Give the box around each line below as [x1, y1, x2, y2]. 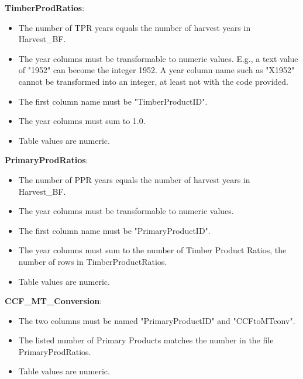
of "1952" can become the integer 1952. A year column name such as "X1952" [18, 64, 295, 76]
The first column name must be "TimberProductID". [18, 95, 208, 107]
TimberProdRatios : [5, 2, 85, 13]
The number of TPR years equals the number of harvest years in [18, 21, 251, 33]
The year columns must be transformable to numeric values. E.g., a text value [18, 52, 298, 64]
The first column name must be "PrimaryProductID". [18, 224, 211, 236]
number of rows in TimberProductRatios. [18, 255, 167, 267]
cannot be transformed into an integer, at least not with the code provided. [18, 75, 288, 87]
